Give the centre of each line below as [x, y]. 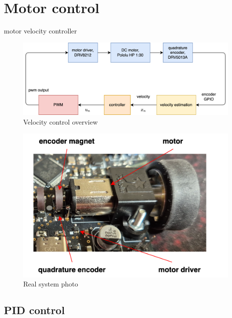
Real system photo [51, 284]
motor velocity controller [41, 31]
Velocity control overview [61, 121]
